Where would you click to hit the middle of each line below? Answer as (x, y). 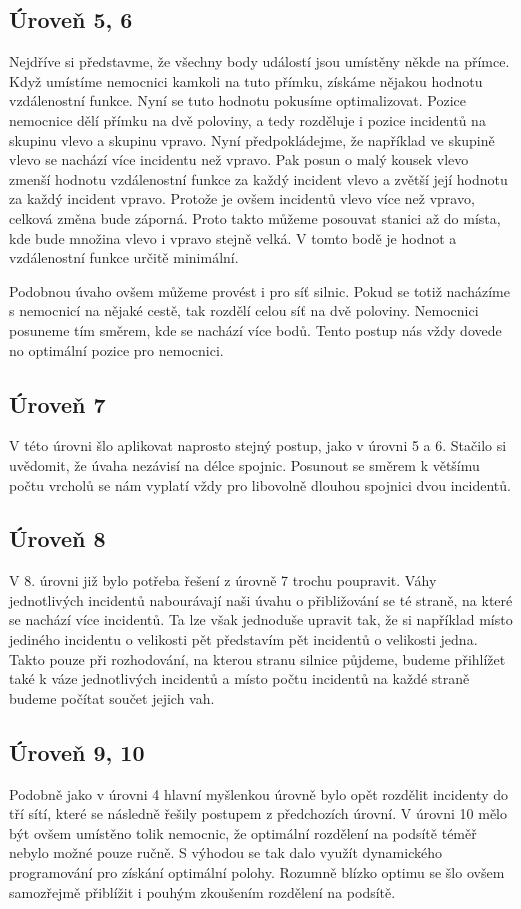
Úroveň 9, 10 (77, 751)
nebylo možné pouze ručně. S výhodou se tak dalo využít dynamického (225, 852)
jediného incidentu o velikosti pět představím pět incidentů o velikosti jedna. (243, 639)
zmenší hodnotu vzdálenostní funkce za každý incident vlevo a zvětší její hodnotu (258, 178)
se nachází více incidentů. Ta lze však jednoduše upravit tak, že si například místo (261, 619)
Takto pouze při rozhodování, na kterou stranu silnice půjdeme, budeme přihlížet (257, 658)
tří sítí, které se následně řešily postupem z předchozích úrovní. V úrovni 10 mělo (258, 813)
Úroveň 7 (57, 403)
